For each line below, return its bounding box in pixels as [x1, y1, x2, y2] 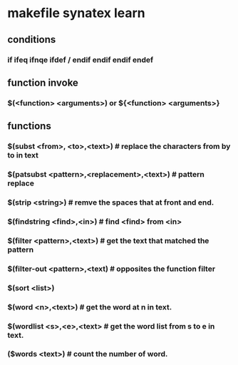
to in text [7, 150, 39, 160]
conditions [7, 34, 56, 46]
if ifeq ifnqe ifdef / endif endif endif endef [7, 55, 154, 65]
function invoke [7, 76, 78, 88]
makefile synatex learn [7, 5, 145, 21]
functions [7, 120, 51, 133]
